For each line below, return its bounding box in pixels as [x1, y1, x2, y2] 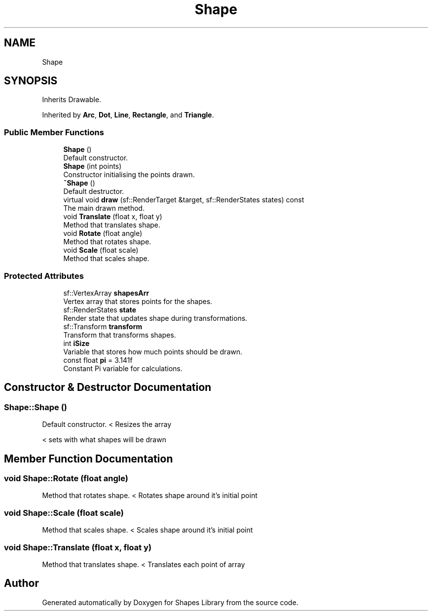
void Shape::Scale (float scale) [4, 507, 124, 518]
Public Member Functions [4, 127, 104, 137]
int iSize [63, 339, 90, 347]
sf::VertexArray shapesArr [63, 288, 149, 297]
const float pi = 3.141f [63, 355, 133, 364]
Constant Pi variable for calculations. [63, 364, 182, 373]
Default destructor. [63, 187, 124, 196]
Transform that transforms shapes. [63, 330, 176, 339]
